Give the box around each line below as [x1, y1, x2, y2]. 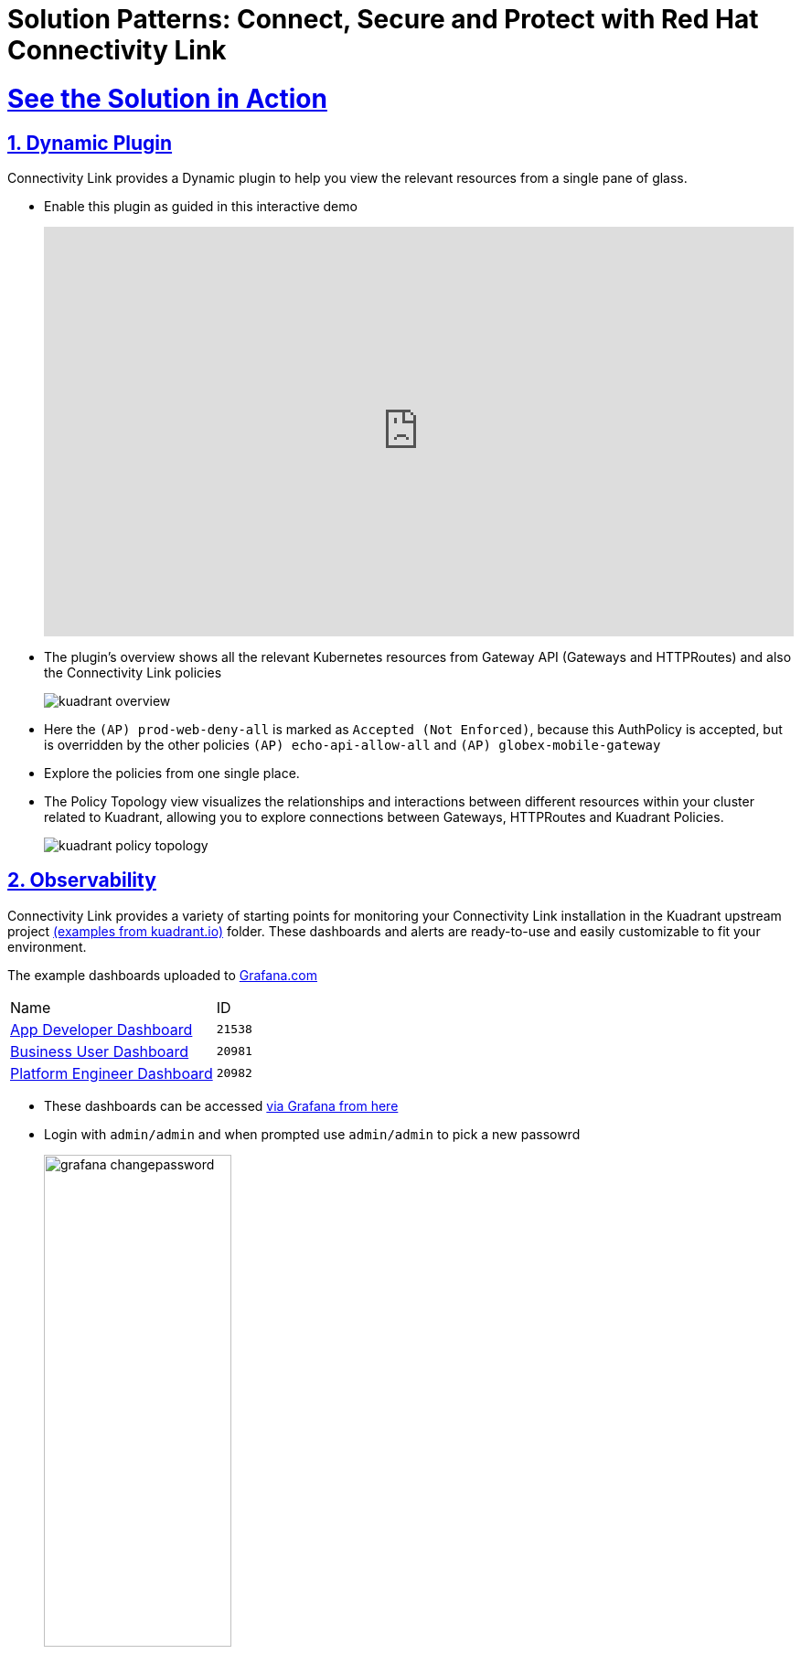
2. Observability [7, 869, 156, 892]
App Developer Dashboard [10, 1019, 193, 1039]
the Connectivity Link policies [44, 664, 222, 680]
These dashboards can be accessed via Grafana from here [44, 1097, 399, 1114]
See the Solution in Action [7, 82, 327, 114]
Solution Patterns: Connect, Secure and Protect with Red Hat [7, 4, 759, 35]
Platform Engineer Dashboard [10, 1063, 213, 1083]
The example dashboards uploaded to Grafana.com [7, 966, 317, 983]
